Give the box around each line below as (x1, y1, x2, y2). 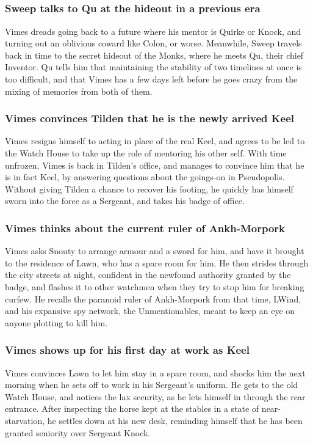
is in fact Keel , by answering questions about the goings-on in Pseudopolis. (5, 170, 285, 183)
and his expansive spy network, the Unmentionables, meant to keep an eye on (5, 304, 295, 317)
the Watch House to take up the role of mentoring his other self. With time (5, 147, 287, 159)
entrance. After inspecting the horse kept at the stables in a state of (5, 402, 259, 415)
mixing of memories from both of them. (5, 84, 153, 97)
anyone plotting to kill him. (5, 316, 108, 329)
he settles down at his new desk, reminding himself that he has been (47, 414, 303, 427)
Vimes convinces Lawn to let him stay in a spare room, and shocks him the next (5, 366, 306, 379)
